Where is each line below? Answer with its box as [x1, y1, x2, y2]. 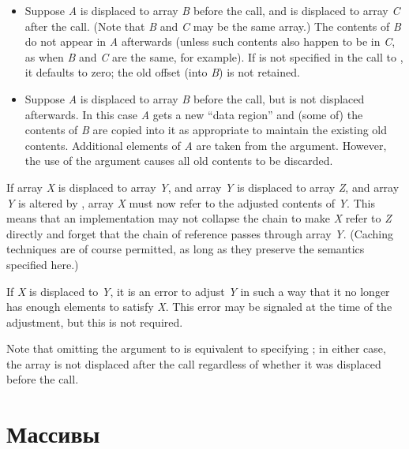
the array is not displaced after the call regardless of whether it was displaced [6, 355, 381, 372]
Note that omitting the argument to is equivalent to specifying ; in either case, [6, 340, 386, 357]
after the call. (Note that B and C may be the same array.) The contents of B [24, 17, 401, 34]
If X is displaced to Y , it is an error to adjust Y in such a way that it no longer [6, 282, 390, 299]
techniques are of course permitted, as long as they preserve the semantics [6, 241, 365, 257]
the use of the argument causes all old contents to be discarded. [24, 152, 333, 169]
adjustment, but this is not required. [6, 313, 183, 330]
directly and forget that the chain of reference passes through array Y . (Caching [6, 225, 394, 241]
